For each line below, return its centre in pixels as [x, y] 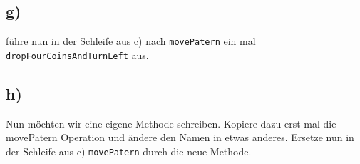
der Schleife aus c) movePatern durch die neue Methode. [129, 151]
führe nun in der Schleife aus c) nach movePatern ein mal [131, 41]
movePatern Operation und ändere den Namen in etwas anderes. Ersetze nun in [180, 137]
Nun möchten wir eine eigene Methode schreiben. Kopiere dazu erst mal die [171, 123]
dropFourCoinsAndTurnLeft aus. [77, 55]
